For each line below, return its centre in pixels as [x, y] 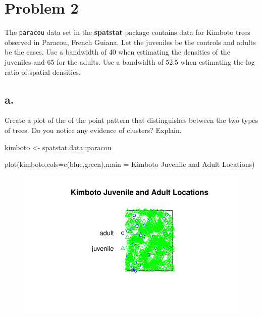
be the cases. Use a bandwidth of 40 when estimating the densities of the [117, 52]
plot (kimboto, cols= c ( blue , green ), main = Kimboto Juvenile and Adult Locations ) [130, 164]
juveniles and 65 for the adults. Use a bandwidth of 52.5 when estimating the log [130, 61]
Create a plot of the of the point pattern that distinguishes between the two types [132, 120]
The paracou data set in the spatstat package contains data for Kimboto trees [127, 32]
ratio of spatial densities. [43, 72]
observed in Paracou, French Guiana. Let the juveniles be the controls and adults [130, 42]
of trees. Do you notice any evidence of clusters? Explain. [93, 130]
